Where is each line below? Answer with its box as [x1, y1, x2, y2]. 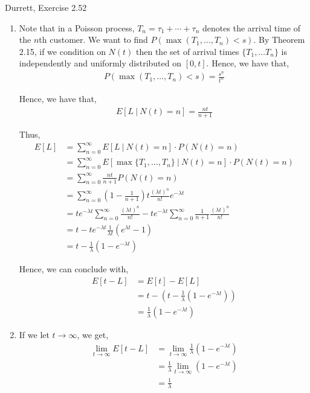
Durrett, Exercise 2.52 [5, 1, 87, 13]
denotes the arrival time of [202, 21, 300, 34]
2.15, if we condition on [19, 45, 106, 57]
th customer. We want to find [39, 33, 148, 46]
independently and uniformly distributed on [19, 57, 181, 69]
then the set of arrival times [136, 45, 239, 57]
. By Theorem [253, 33, 305, 46]
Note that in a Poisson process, [19, 21, 135, 34]
